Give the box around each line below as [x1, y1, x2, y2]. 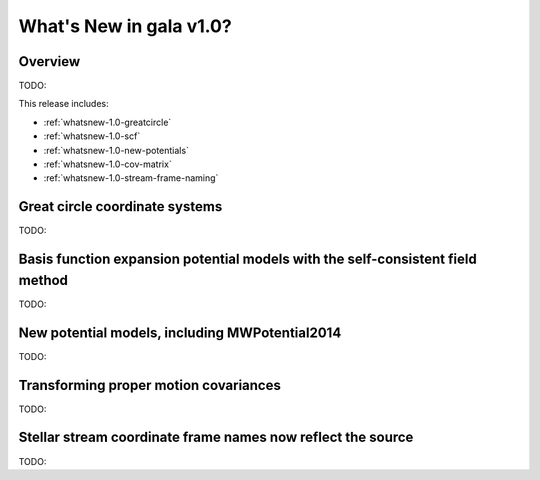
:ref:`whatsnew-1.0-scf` [43, 130, 141, 142]
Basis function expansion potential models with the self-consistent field [18, 251, 477, 268]
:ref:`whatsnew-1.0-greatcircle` [43, 116, 172, 128]
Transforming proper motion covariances [18, 376, 282, 394]
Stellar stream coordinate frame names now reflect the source [18, 429, 414, 446]
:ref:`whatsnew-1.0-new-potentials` [43, 144, 190, 156]
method [18, 271, 69, 289]
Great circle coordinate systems [18, 198, 223, 215]
